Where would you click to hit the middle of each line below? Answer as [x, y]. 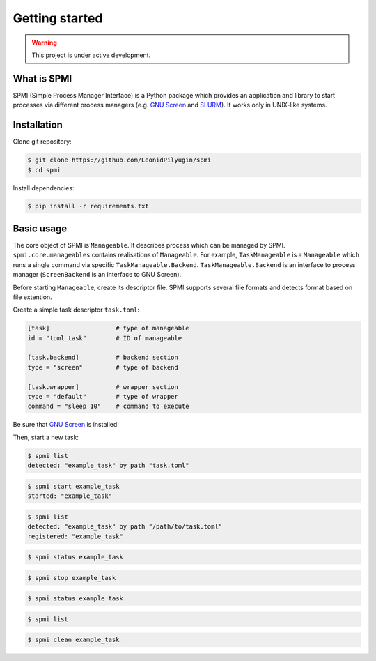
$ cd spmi [44, 170]
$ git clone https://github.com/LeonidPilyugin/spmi [119, 160]
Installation [38, 125]
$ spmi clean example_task [73, 640]
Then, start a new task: [46, 437]
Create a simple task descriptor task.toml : [76, 310]
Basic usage [40, 228]
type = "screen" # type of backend [103, 367]
